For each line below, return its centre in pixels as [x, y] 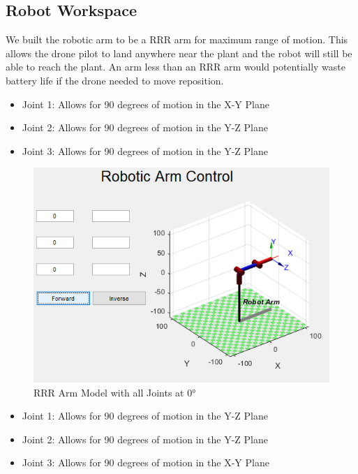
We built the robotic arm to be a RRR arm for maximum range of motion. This [177, 39]
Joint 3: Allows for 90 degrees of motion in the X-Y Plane [146, 462]
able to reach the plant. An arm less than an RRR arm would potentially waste [176, 67]
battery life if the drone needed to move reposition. [115, 80]
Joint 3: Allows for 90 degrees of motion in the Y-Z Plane [145, 150]
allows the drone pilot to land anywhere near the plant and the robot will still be [179, 53]
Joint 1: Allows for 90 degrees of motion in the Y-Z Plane [145, 416]
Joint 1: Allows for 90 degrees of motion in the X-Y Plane [146, 104]
